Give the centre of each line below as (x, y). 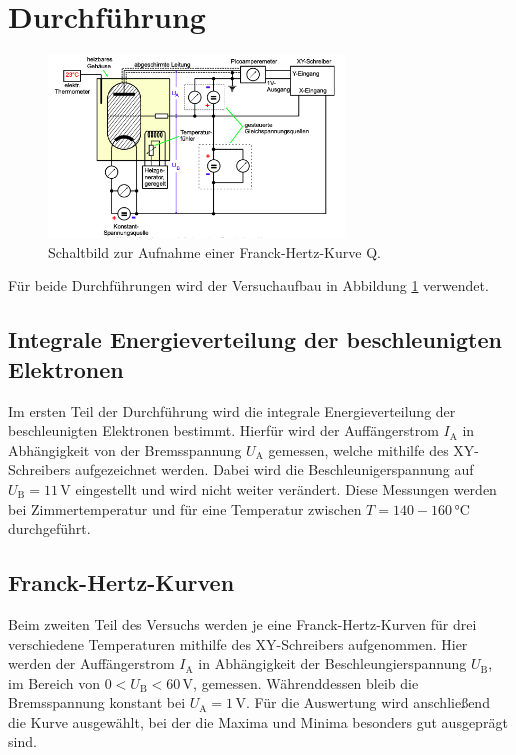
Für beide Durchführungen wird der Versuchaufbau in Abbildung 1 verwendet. (248, 285)
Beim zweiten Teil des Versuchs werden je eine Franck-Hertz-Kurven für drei (242, 623)
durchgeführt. (49, 528)
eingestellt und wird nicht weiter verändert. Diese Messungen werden (286, 488)
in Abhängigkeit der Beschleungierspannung (332, 663)
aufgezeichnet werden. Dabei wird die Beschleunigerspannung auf (274, 469)
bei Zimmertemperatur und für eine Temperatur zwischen (185, 508)
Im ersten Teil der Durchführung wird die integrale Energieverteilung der (232, 410)
